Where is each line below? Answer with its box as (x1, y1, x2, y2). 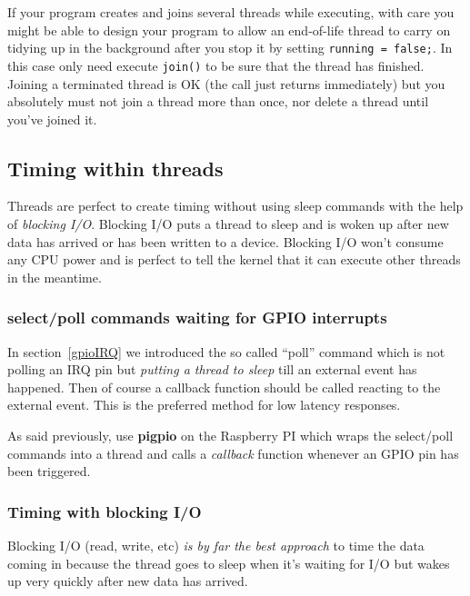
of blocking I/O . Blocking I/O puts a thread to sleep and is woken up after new (7, 214, 449, 233)
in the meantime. (7, 267, 102, 286)
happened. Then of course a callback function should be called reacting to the (7, 377, 441, 396)
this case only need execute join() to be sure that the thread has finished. (7, 55, 425, 74)
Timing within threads (7, 154, 224, 182)
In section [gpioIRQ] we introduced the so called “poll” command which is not (7, 342, 445, 361)
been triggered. (7, 462, 91, 481)
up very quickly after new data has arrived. (7, 571, 248, 591)
